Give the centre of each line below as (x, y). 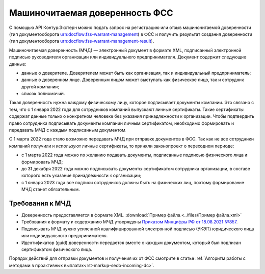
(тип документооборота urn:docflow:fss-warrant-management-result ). (81, 41)
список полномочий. (43, 94)
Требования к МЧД (40, 203)
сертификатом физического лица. (57, 249)
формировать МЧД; (42, 162)
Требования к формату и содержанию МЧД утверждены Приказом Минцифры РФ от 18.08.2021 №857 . (130, 222)
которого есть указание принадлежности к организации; (81, 176)
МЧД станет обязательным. (51, 190)
